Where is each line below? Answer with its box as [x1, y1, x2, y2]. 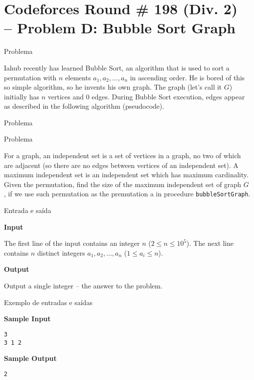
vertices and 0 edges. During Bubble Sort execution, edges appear [47, 91, 245, 101]
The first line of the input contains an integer [4, 238, 140, 248]
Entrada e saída [4, 205, 51, 215]
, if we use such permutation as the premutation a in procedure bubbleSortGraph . [4, 189, 251, 199]
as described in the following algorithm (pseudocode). [4, 101, 164, 111]
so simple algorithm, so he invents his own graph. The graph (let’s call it [4, 82, 222, 92]
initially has [4, 91, 40, 101]
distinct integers [37, 247, 85, 258]
